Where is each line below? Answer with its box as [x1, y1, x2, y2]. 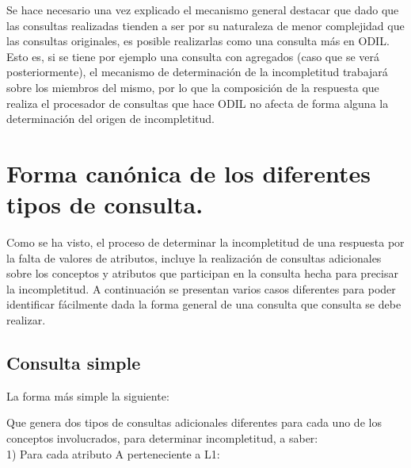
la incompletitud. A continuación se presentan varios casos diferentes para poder [6, 280, 396, 297]
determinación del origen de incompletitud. [6, 110, 215, 127]
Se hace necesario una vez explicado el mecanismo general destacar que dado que [6, 2, 399, 17]
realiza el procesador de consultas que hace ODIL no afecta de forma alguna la [6, 94, 389, 111]
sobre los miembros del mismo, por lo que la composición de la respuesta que [6, 79, 379, 95]
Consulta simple [6, 351, 141, 375]
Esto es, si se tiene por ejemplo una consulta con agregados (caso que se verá [6, 48, 380, 64]
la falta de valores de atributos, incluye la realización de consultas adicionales [6, 249, 382, 266]
